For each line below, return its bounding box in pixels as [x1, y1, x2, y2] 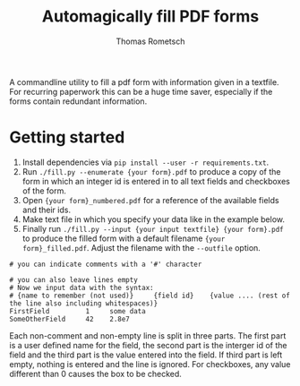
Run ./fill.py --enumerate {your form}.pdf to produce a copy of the [21, 166, 281, 176]
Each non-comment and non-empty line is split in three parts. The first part [9, 330, 287, 341]
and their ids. [21, 204, 72, 215]
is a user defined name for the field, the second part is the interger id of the [9, 339, 287, 350]
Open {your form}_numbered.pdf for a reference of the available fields [21, 194, 279, 205]
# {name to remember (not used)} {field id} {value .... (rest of [9, 291, 291, 300]
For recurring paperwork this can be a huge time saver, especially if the [9, 86, 273, 97]
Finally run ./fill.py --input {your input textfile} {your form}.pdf [21, 223, 284, 234]
